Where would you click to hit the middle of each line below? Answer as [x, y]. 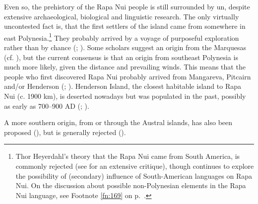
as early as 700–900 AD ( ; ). [47, 105]
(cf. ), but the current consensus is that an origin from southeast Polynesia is [121, 57]
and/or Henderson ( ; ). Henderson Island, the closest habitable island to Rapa [123, 86]
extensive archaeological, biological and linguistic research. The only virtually [122, 16]
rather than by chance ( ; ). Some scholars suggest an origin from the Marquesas [125, 47]
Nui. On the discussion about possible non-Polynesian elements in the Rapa [131, 185]
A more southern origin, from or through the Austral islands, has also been [118, 122]
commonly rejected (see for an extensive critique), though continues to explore [135, 166]
